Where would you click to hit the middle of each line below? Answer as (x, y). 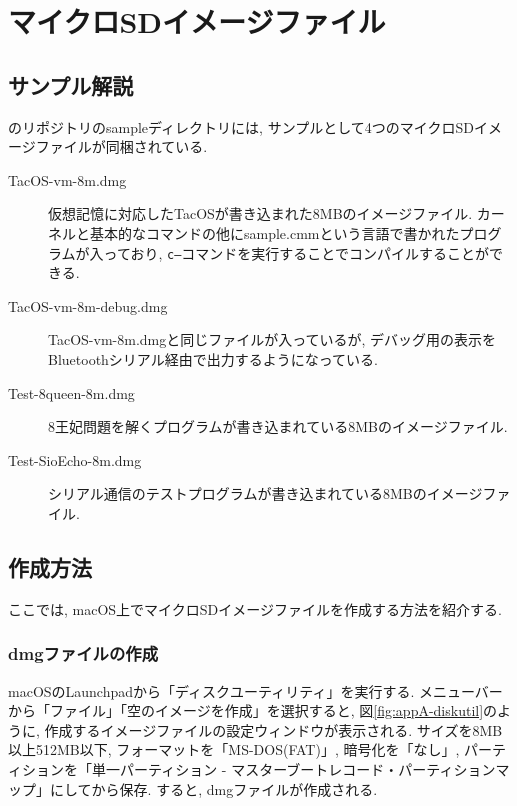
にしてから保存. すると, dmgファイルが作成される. (213, 788)
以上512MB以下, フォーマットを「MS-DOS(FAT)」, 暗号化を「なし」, (234, 749)
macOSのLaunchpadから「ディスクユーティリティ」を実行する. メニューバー (255, 690)
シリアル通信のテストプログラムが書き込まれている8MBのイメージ (265, 493)
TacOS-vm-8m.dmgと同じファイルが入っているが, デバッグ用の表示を (272, 339)
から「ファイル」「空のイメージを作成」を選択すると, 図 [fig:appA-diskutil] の (253, 710)
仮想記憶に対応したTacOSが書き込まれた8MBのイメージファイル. (260, 213)
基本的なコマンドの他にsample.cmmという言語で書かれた (274, 232)
